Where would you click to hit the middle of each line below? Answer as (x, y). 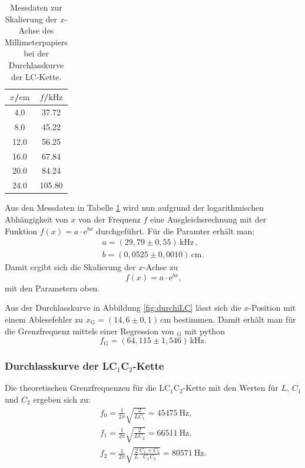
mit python (205, 331)
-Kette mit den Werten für (231, 388)
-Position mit (272, 308)
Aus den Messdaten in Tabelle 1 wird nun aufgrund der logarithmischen (134, 208)
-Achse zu (160, 267)
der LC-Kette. (36, 76)
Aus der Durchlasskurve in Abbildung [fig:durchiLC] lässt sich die (123, 308)
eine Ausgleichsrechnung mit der (208, 219)
